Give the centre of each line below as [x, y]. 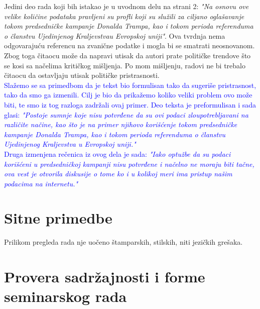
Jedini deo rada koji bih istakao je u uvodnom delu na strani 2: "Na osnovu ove [126, 6]
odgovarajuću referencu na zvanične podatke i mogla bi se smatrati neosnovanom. [129, 45]
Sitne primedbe [58, 218]
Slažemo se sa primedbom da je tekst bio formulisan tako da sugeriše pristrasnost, [130, 85]
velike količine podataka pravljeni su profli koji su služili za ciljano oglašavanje [124, 16]
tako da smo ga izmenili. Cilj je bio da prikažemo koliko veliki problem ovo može [128, 95]
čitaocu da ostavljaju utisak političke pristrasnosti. [82, 75]
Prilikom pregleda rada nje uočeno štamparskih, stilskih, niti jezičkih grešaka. [123, 242]
